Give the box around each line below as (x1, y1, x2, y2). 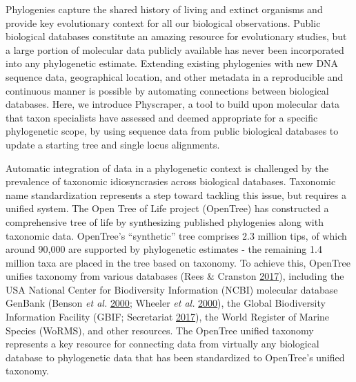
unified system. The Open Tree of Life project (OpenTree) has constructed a (6, 201, 329, 216)
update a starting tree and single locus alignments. (6, 137, 220, 151)
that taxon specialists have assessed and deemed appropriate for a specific (6, 110, 318, 124)
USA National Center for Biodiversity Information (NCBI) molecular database (6, 282, 338, 296)
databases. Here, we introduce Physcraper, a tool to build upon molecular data (6, 97, 340, 111)
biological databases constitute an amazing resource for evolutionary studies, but (6, 29, 347, 44)
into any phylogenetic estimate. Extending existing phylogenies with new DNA (6, 56, 339, 70)
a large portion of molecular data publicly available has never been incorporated (6, 42, 344, 57)
